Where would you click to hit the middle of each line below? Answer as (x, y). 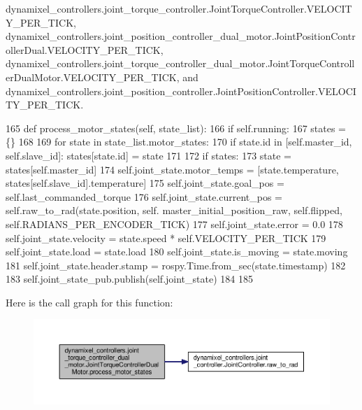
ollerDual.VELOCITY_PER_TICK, (85, 49)
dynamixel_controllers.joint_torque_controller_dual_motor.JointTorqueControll (180, 63)
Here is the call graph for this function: (89, 302)
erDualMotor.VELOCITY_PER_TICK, (93, 77)
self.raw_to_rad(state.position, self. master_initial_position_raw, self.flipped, (174, 210)
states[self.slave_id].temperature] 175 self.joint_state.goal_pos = (145, 183)
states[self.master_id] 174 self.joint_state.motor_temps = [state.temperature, (172, 169)
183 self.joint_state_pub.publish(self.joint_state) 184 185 (129, 279)
